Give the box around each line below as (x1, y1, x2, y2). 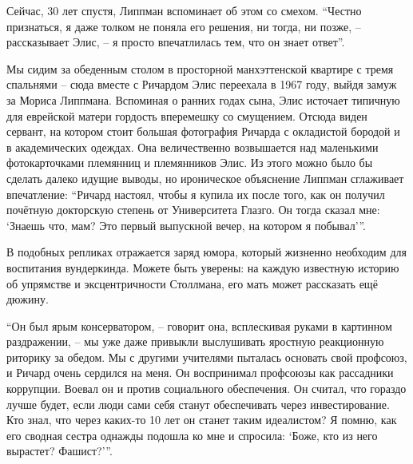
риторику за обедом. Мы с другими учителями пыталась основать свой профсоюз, (6, 348, 407, 365)
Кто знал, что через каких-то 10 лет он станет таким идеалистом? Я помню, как (6, 411, 397, 428)
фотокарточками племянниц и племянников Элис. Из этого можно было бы (6, 154, 373, 171)
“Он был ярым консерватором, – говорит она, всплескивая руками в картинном (6, 317, 392, 334)
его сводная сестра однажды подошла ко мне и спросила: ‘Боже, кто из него (6, 426, 378, 443)
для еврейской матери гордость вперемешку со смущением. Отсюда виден (6, 107, 367, 124)
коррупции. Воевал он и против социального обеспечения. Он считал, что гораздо (6, 380, 407, 397)
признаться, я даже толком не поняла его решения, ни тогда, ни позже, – (6, 18, 361, 34)
